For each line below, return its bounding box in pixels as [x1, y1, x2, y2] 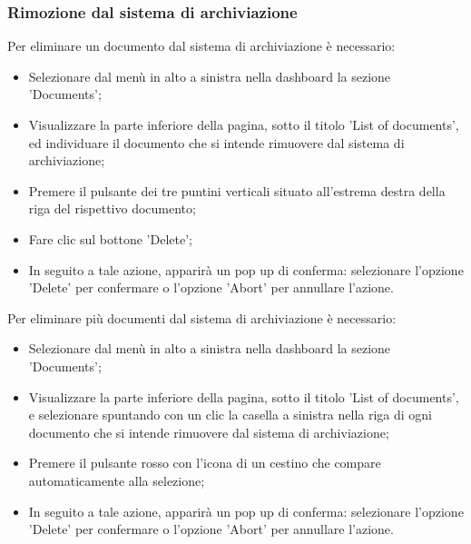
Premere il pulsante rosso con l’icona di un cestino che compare [28, 453, 381, 472]
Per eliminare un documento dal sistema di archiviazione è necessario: [7, 36, 396, 55]
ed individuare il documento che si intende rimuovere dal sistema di [28, 133, 405, 152]
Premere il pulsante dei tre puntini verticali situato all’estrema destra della [28, 181, 446, 200]
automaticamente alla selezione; [28, 470, 205, 490]
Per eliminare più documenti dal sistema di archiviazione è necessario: [7, 308, 397, 327]
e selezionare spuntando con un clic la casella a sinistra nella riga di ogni [28, 405, 433, 424]
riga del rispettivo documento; [28, 199, 196, 218]
